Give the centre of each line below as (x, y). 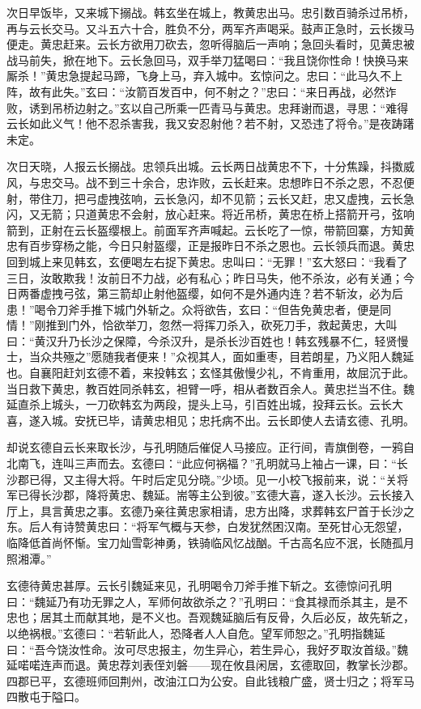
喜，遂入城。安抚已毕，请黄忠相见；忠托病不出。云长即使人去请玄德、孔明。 (210, 420)
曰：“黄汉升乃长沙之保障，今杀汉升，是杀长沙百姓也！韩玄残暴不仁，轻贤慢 (208, 340)
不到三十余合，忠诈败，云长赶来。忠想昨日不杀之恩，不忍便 (255, 182)
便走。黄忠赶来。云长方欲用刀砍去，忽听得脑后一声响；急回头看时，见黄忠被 (210, 44)
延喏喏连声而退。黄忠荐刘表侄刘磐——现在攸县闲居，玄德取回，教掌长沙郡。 (210, 665)
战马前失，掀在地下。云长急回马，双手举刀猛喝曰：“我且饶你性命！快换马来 (208, 59)
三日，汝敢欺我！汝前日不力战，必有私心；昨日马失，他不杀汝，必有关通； (205, 277)
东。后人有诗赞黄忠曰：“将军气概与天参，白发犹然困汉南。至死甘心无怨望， (208, 526)
